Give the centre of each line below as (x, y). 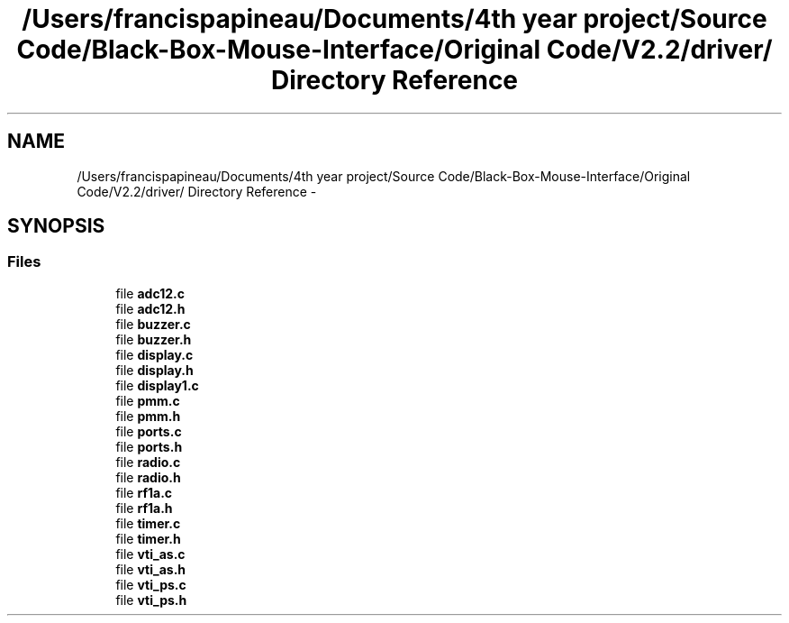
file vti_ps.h (151, 600)
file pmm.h (148, 416)
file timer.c (148, 523)
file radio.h (148, 477)
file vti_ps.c (151, 584)
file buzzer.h (154, 339)
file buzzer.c (153, 324)
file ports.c (149, 431)
